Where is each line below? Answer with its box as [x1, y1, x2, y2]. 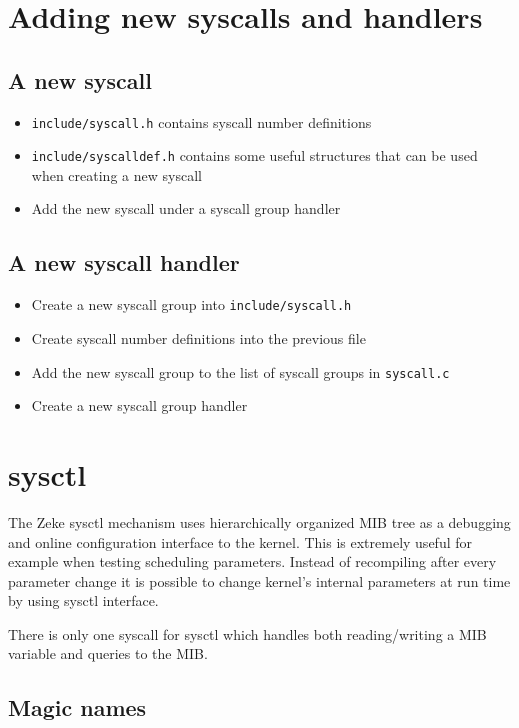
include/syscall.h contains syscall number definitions [31, 111, 372, 132]
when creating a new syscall [31, 164, 202, 185]
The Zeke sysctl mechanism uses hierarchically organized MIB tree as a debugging [8, 511, 511, 532]
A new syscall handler [8, 247, 240, 278]
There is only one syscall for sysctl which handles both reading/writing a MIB [8, 623, 487, 644]
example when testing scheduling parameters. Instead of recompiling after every [8, 551, 497, 572]
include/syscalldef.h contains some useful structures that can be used [31, 145, 478, 166]
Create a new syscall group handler [31, 395, 248, 416]
